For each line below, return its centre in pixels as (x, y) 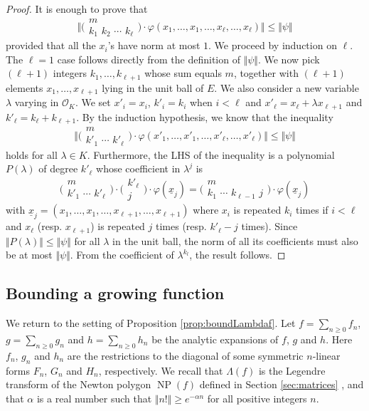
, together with (266, 73)
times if (312, 210)
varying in (37, 102)
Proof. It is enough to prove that (77, 9)
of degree (58, 168)
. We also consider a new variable (287, 87)
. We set (93, 102)
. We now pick (289, 59)
